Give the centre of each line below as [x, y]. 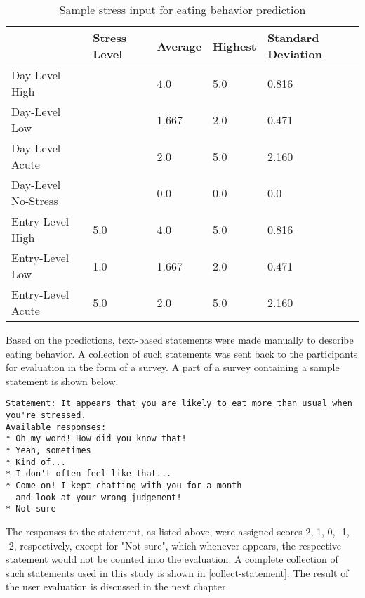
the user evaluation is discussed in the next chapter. [117, 586]
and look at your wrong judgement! [99, 497]
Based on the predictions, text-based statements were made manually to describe [180, 339]
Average [179, 46]
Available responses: [56, 427]
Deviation [294, 54]
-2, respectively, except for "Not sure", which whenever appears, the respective [174, 545]
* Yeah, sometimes [48, 450]
